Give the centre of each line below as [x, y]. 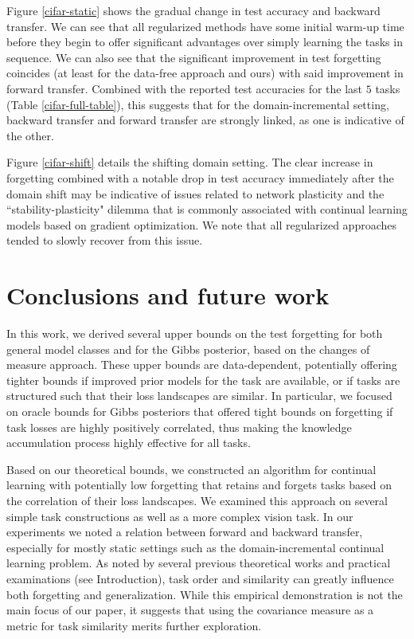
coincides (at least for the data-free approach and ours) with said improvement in [205, 73]
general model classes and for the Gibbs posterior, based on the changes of [188, 349]
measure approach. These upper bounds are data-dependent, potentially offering [202, 365]
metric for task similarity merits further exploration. [134, 625]
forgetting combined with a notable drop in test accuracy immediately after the [200, 177]
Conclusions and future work [168, 295]
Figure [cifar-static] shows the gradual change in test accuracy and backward [193, 10]
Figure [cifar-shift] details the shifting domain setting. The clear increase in [190, 162]
